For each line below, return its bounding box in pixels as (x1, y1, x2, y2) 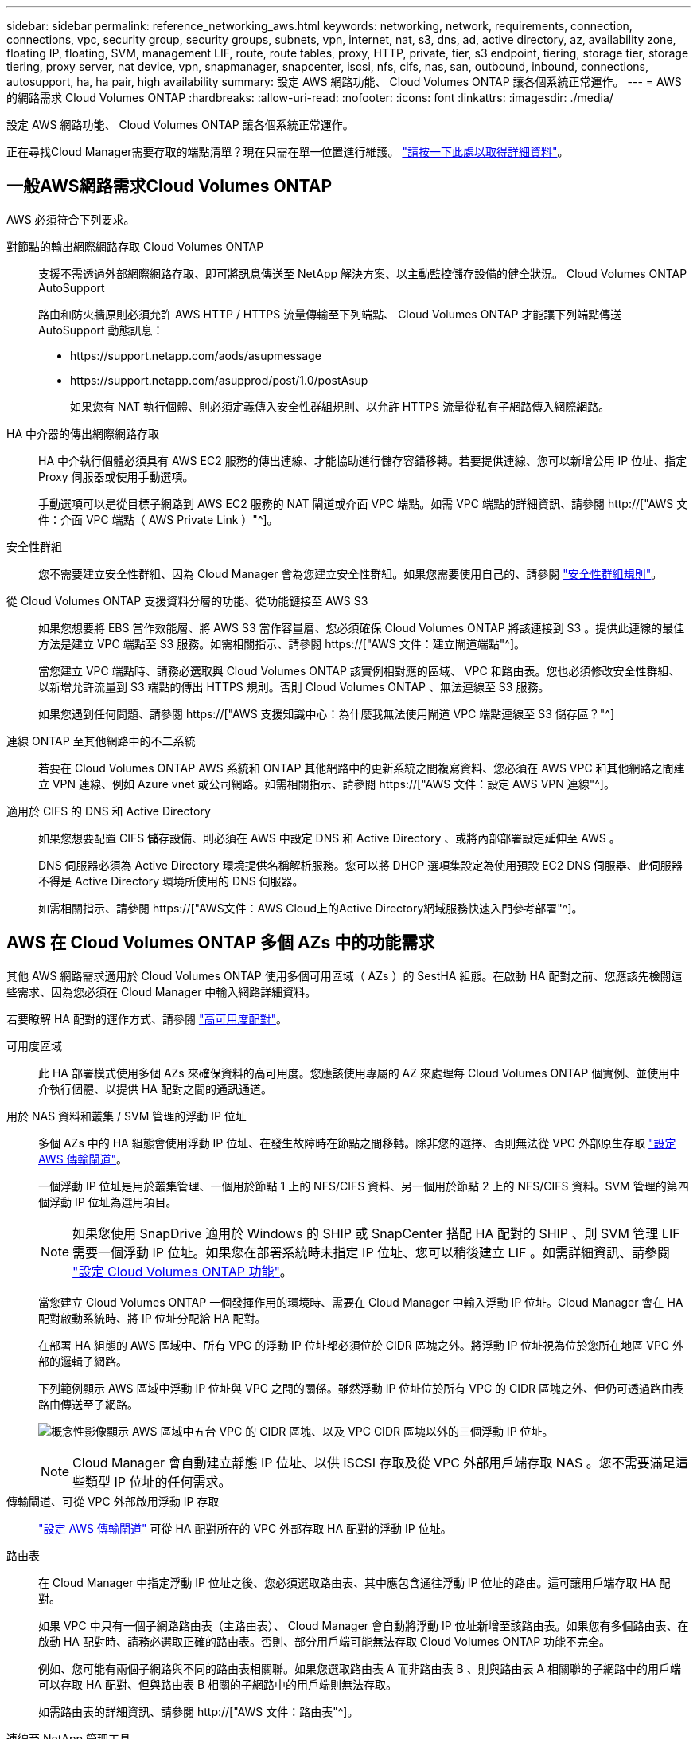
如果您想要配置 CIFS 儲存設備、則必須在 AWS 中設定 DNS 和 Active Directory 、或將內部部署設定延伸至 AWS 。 (38, 830, 621, 845)
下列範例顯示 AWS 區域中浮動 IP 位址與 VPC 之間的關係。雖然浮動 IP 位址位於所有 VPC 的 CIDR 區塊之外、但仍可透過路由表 (38, 1381, 684, 1395)
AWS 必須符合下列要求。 (6, 212, 135, 226)
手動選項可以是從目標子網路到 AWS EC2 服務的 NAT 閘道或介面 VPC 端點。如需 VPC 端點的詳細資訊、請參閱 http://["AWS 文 (38, 496, 688, 510)
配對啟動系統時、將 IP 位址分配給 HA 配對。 (38, 1311, 267, 1325)
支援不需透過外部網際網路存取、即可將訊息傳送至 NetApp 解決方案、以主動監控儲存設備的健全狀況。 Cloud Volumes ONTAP (38, 266, 687, 280)
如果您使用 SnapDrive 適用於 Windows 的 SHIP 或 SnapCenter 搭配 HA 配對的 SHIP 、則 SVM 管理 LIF (72, 1225, 680, 1241)
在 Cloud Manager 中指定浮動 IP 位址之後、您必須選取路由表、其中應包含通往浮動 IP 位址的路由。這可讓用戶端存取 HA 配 (38, 1575, 671, 1589)
